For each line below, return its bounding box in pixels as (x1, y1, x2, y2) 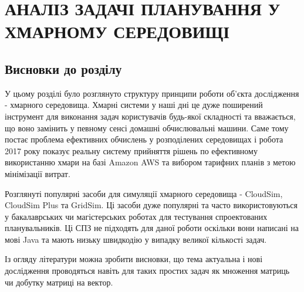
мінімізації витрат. (5, 167, 70, 179)
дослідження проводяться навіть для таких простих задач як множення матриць (5, 264, 290, 277)
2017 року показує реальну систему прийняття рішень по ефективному (5, 144, 258, 157)
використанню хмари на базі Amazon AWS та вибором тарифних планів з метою (5, 156, 296, 168)
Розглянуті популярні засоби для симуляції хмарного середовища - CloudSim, (5, 187, 283, 199)
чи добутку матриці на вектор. (5, 276, 113, 288)
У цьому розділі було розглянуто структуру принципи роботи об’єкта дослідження (5, 87, 299, 99)
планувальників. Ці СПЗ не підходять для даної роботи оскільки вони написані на (5, 222, 299, 234)
